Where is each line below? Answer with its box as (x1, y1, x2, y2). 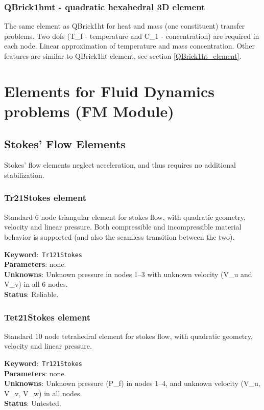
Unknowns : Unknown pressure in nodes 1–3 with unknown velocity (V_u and (4, 268, 252, 279)
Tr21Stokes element (4, 191, 86, 204)
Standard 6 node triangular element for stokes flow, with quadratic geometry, (4, 211, 246, 222)
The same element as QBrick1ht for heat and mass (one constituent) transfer (4, 20, 245, 31)
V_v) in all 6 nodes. (4, 279, 68, 289)
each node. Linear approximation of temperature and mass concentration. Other (4, 40, 255, 51)
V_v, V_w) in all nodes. (4, 388, 82, 398)
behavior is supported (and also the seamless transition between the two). (4, 231, 235, 242)
